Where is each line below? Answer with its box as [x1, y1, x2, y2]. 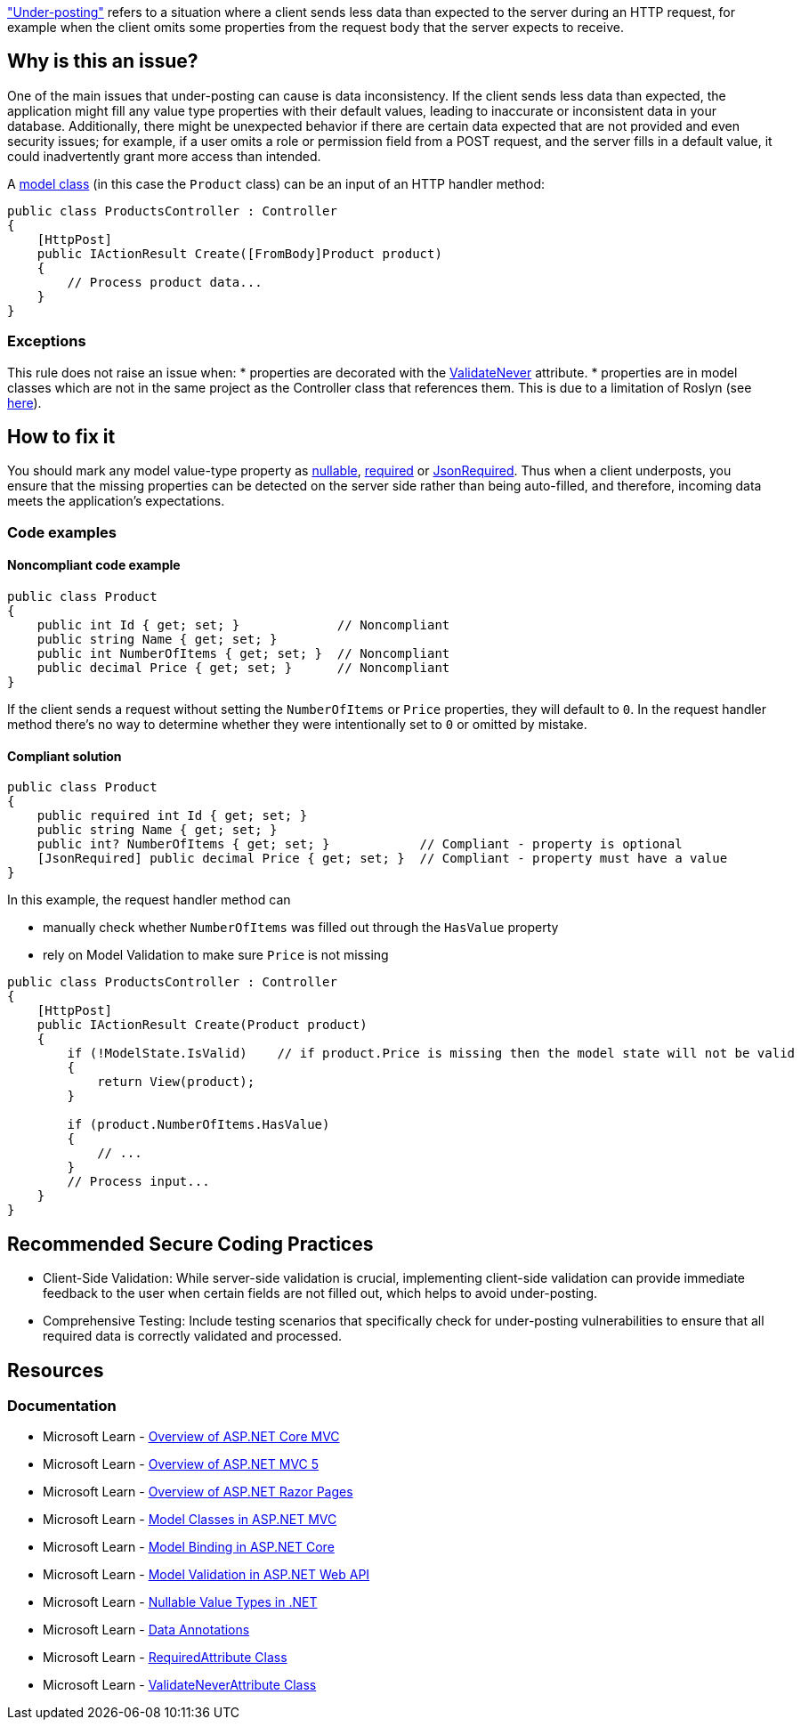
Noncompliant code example [7, 557, 181, 573]
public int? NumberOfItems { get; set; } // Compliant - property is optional [36, 837, 683, 852]
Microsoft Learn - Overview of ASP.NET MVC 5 [43, 1456, 320, 1472]
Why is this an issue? [7, 50, 198, 73]
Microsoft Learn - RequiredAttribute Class [43, 1650, 287, 1666]
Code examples [7, 523, 117, 541]
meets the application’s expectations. [7, 493, 225, 509]
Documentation [7, 1396, 117, 1415]
